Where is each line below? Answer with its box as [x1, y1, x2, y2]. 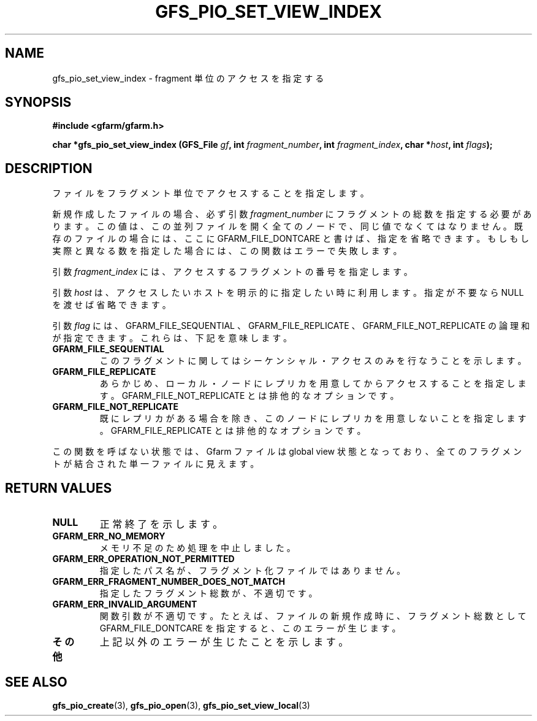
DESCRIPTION [5, 160, 93, 176]
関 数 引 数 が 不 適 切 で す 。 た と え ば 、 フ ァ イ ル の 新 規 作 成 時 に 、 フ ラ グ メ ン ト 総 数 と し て [99, 611, 527, 622]
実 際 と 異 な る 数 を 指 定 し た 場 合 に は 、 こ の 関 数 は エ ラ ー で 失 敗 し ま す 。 [52, 245, 402, 256]
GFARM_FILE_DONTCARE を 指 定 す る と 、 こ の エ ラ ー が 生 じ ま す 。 [99, 623, 401, 634]
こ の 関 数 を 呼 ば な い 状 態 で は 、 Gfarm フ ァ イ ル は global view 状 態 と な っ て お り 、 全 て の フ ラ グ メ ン [52, 446, 522, 457]
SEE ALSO [5, 674, 67, 690]
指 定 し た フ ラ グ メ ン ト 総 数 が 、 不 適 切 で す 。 [99, 588, 318, 599]
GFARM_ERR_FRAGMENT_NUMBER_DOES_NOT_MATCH [52, 576, 286, 587]
